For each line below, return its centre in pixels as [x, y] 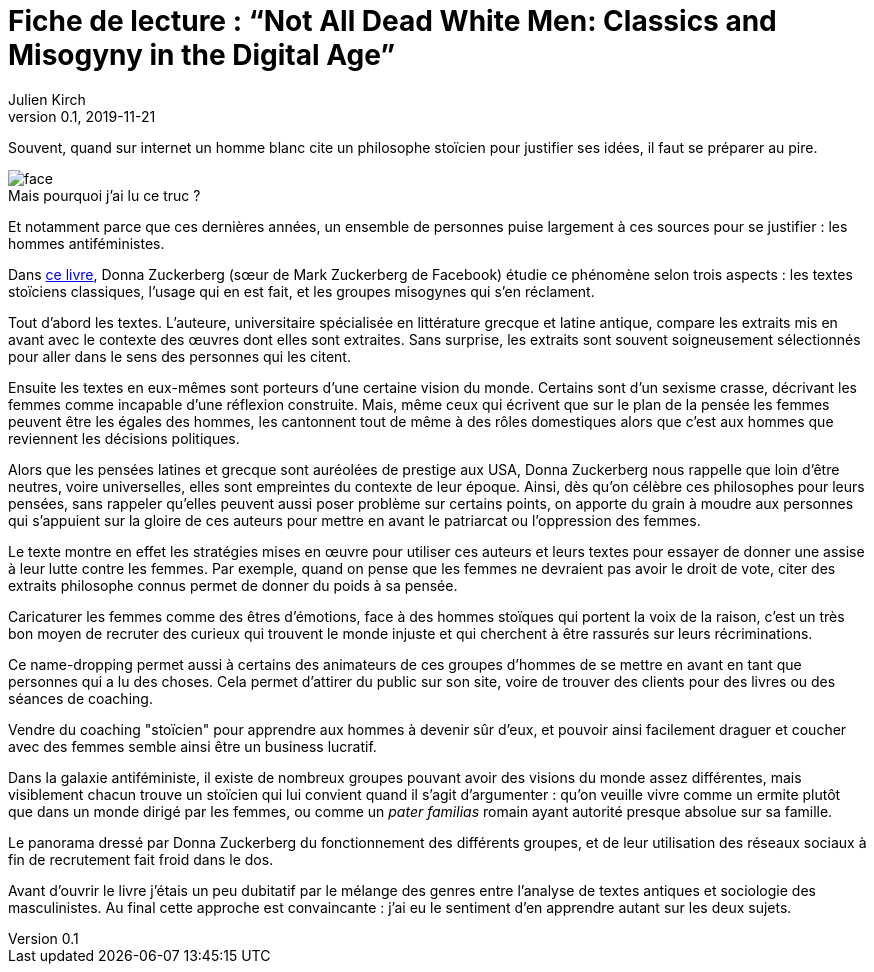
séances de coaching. [80, 698]
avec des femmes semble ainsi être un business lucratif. [192, 746]
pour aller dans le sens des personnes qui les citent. [179, 356]
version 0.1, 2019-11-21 [82, 116]
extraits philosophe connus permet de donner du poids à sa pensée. [233, 585]
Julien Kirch [47, 99]
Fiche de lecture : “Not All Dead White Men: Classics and [392, 21]
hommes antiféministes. [86, 243]
